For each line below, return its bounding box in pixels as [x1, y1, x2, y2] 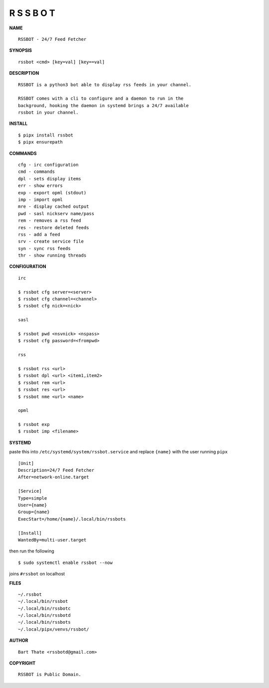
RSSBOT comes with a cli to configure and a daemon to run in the [18, 96, 184, 102]
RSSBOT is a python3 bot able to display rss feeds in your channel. [18, 82, 192, 87]
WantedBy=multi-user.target [18, 537, 87, 543]
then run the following [9, 548, 54, 554]
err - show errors [18, 183, 63, 189]
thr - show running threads [18, 253, 87, 259]
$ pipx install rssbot [18, 132, 74, 138]
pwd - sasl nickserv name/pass [18, 211, 95, 216]
